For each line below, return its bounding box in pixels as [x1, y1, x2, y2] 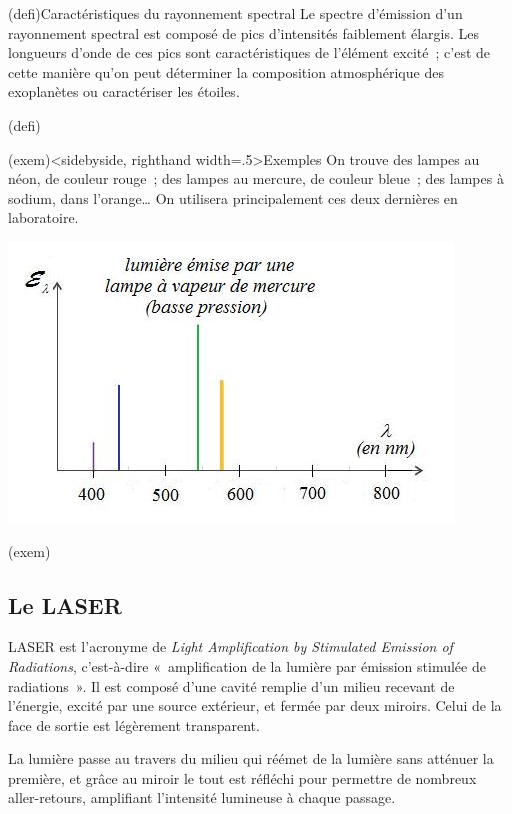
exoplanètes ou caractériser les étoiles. [8, 81, 240, 102]
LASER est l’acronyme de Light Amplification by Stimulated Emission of [8, 636, 453, 657]
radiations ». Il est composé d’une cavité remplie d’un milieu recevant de [8, 675, 455, 696]
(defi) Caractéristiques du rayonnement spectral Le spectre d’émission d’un [8, 3, 463, 23]
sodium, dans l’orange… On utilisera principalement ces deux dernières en [8, 187, 458, 208]
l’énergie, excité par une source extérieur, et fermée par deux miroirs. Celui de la [8, 695, 502, 716]
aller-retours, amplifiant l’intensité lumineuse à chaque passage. [8, 787, 396, 808]
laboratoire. [8, 207, 79, 228]
